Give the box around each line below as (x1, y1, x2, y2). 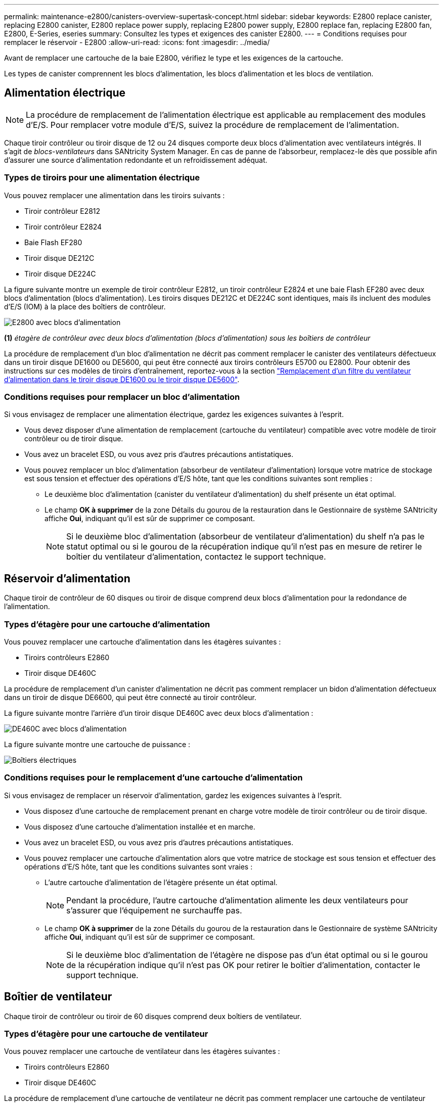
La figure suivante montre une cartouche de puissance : (4, 740, 191, 749)
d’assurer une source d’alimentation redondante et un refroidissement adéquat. (4, 155, 268, 164)
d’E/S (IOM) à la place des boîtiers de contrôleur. (4, 302, 166, 311)
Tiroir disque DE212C (24, 253, 95, 262)
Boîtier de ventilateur (4, 990, 112, 1003)
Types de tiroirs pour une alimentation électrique (4, 172, 200, 183)
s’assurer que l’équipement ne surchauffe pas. (66, 905, 242, 915)
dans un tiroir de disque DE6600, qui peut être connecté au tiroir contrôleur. (4, 693, 256, 702)
